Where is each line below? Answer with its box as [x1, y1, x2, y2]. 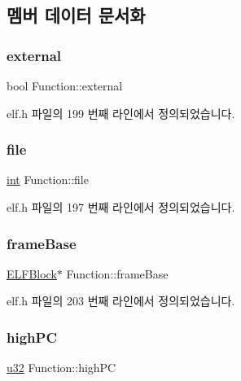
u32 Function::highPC [7, 359, 116, 376]
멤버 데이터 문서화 [7, 2, 146, 28]
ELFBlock [7, 265, 57, 282]
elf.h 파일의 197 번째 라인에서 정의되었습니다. [7, 199, 235, 215]
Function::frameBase [66, 265, 169, 282]
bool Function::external [7, 77, 123, 94]
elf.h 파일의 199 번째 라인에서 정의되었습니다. [7, 104, 235, 121]
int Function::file [7, 171, 89, 188]
